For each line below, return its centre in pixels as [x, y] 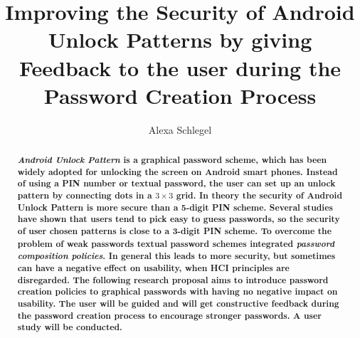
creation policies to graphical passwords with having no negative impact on [178, 292]
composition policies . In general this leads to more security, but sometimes [176, 256]
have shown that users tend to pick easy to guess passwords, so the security [179, 219]
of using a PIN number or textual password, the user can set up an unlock [176, 184]
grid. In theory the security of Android [259, 196]
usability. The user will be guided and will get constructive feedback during [178, 303]
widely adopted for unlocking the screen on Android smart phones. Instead [178, 171]
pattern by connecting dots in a [85, 196]
